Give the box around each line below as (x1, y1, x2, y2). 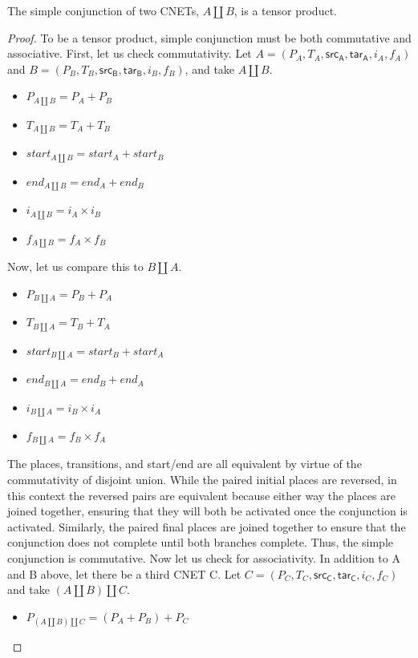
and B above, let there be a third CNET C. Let (7, 565, 241, 582)
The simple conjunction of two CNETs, (7, 2, 200, 18)
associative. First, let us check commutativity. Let (7, 45, 252, 62)
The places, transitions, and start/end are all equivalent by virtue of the (7, 455, 362, 472)
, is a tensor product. (233, 2, 337, 18)
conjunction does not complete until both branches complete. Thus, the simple (7, 534, 394, 551)
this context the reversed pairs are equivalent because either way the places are (7, 486, 396, 503)
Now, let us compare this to (7, 258, 144, 275)
